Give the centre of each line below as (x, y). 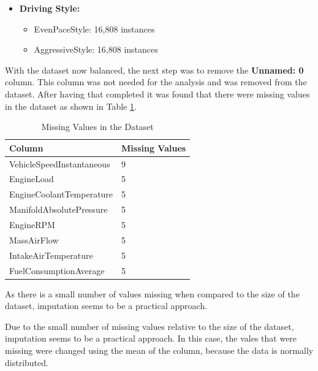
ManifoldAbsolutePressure (59, 209)
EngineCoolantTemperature (61, 194)
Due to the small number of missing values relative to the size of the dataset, (150, 326)
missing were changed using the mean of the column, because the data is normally (159, 350)
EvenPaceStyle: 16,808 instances (94, 29)
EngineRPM (32, 224)
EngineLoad (32, 179)
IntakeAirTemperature (51, 255)
